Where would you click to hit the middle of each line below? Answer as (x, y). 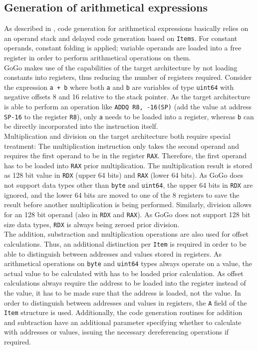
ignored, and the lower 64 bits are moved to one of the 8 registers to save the (122, 194)
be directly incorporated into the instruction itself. (81, 126)
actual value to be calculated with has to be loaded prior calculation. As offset (124, 273)
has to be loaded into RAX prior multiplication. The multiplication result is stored (128, 165)
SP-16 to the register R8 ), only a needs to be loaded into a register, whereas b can (129, 116)
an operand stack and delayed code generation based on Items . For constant (121, 38)
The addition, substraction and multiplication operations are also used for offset (126, 234)
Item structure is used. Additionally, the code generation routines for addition (123, 312)
